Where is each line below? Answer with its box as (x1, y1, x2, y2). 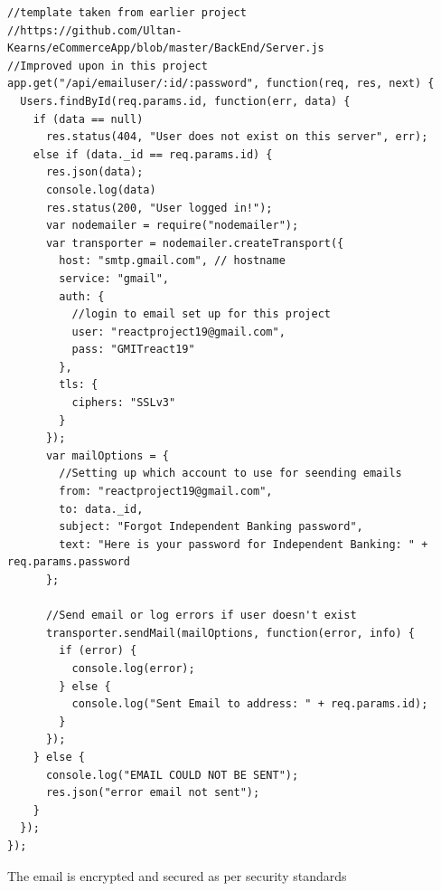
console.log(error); (71, 661, 195, 675)
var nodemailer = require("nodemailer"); (45, 219, 299, 232)
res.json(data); (45, 166, 144, 179)
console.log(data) (45, 183, 156, 196)
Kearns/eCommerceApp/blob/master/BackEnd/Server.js (7, 42, 324, 55)
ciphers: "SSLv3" (71, 396, 176, 410)
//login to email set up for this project (71, 308, 331, 321)
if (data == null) (33, 112, 144, 126)
